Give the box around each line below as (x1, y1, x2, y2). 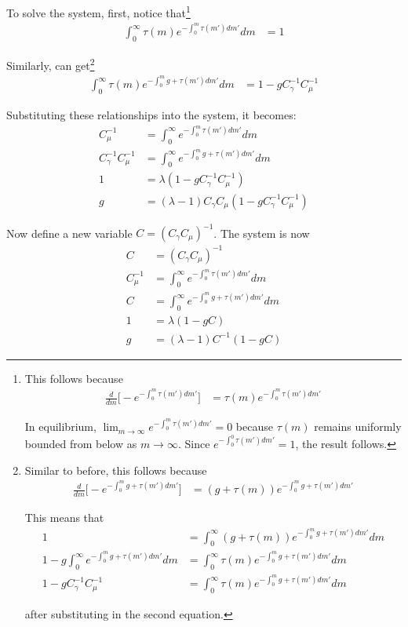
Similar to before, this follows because (24, 461, 207, 478)
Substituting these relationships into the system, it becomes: (6, 107, 297, 123)
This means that (24, 509, 104, 525)
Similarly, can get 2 (6, 55, 95, 73)
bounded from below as (24, 435, 137, 451)
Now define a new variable (6, 224, 133, 241)
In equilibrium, (24, 418, 97, 435)
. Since (177, 435, 210, 451)
